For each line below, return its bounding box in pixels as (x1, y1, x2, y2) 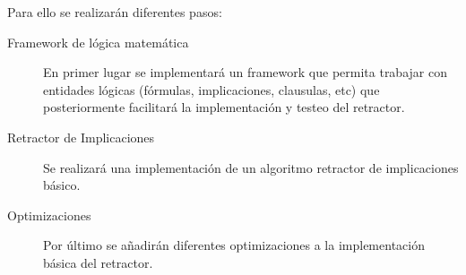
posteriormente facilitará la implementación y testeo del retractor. (43, 98, 405, 116)
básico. (43, 176, 81, 194)
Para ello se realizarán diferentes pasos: (7, 3, 222, 21)
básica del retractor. (43, 253, 153, 271)
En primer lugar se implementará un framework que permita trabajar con (43, 63, 447, 82)
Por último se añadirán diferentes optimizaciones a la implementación (43, 236, 425, 254)
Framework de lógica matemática (7, 32, 189, 51)
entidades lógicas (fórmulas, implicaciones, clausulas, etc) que (43, 80, 380, 99)
